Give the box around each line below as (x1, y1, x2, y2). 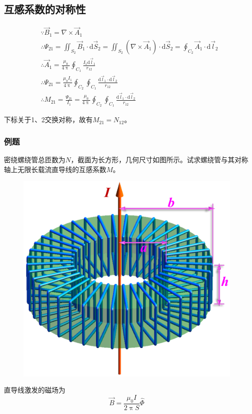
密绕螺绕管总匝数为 (4, 154, 65, 165)
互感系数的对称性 (4, 1, 86, 17)
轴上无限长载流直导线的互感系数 (4, 164, 106, 174)
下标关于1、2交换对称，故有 (4, 114, 93, 125)
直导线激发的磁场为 (4, 385, 65, 395)
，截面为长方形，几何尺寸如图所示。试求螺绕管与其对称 (71, 154, 249, 165)
